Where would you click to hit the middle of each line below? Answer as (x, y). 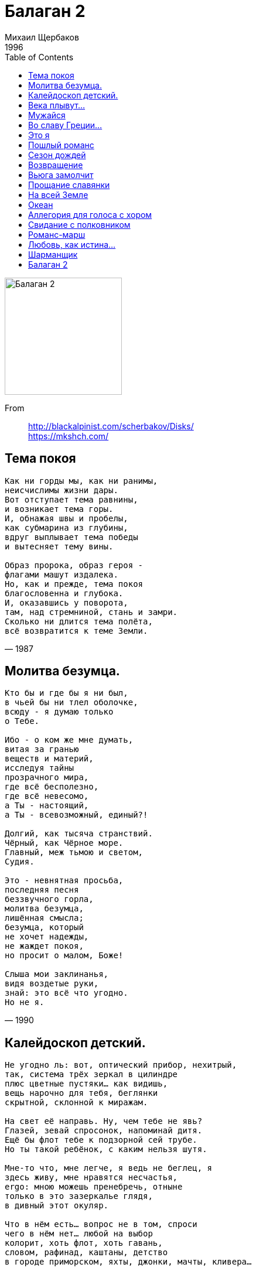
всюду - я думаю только (59, 712)
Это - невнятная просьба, (64, 881)
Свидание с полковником (79, 224)
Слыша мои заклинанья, (57, 974)
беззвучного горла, (49, 899)
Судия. (20, 862)
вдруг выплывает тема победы (71, 537)
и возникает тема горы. (59, 509)
